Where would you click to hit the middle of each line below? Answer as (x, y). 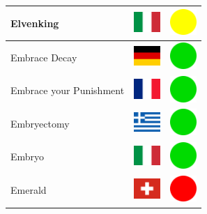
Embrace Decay (44, 57)
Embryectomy (40, 123)
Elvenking (35, 23)
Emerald (29, 190)
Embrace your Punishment (68, 90)
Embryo (28, 156)
